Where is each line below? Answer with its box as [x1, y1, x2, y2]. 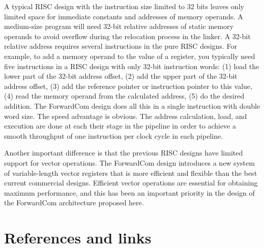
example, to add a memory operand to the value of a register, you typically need [4, 50, 255, 61]
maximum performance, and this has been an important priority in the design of [4, 187, 255, 198]
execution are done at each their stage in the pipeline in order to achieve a [4, 120, 236, 131]
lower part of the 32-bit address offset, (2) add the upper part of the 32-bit [4, 71, 238, 81]
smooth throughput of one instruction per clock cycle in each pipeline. [4, 130, 223, 141]
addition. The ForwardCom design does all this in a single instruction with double [4, 100, 260, 111]
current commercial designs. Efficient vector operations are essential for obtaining [4, 177, 258, 188]
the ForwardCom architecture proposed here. [4, 197, 144, 208]
